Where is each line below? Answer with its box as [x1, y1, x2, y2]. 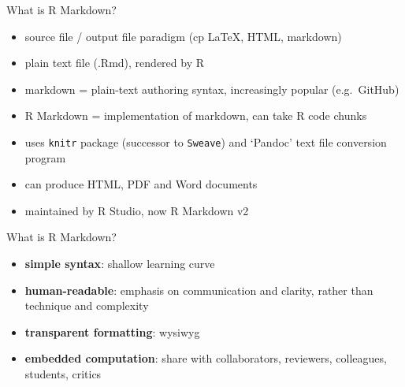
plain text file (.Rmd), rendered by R [24, 54, 205, 71]
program [24, 149, 66, 166]
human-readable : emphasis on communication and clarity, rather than [24, 281, 373, 298]
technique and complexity [24, 297, 149, 314]
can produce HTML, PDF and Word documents [24, 176, 258, 192]
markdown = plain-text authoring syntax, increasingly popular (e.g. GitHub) [24, 80, 399, 97]
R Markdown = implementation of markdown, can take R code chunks [24, 107, 367, 124]
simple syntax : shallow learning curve [24, 255, 215, 271]
